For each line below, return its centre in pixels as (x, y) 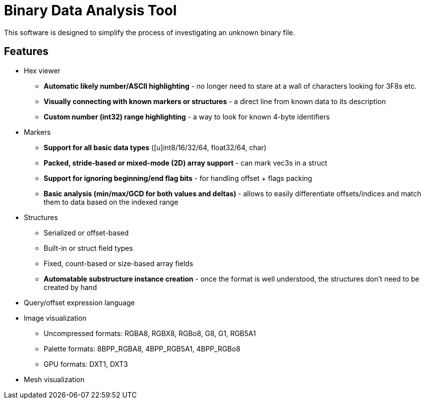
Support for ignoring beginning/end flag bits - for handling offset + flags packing (178, 178)
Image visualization (55, 318)
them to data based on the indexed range (111, 202)
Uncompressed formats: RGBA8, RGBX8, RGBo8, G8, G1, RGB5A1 (150, 333)
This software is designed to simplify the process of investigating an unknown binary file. (150, 32)
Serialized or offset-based (86, 232)
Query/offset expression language (79, 302)
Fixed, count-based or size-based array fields (119, 263)
